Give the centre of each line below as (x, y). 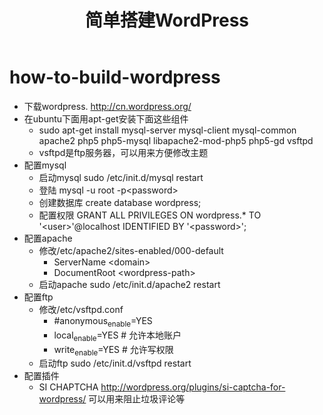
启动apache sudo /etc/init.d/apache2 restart (129, 284)
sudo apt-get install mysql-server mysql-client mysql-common (167, 130)
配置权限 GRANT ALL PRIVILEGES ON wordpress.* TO (150, 215)
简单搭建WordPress (167, 20)
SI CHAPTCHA (68, 387)
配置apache (48, 238)
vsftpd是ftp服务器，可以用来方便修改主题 (123, 152)
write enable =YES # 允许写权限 (113, 350)
